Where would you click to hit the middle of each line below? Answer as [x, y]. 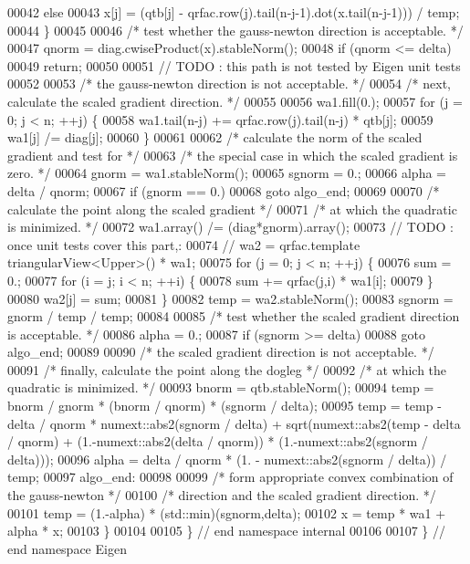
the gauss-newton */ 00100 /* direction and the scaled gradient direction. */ [222, 495]
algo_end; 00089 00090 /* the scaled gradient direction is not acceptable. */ [221, 352]
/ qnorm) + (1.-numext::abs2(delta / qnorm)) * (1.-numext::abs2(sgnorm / [218, 441]
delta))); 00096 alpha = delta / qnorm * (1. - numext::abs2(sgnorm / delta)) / [227, 459]
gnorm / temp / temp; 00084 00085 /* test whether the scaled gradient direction [234, 316]
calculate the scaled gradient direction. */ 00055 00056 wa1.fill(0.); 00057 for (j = [235, 101]
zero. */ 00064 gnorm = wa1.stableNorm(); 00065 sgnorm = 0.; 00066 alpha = [227, 173]
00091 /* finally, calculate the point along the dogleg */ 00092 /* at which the [227, 369]
